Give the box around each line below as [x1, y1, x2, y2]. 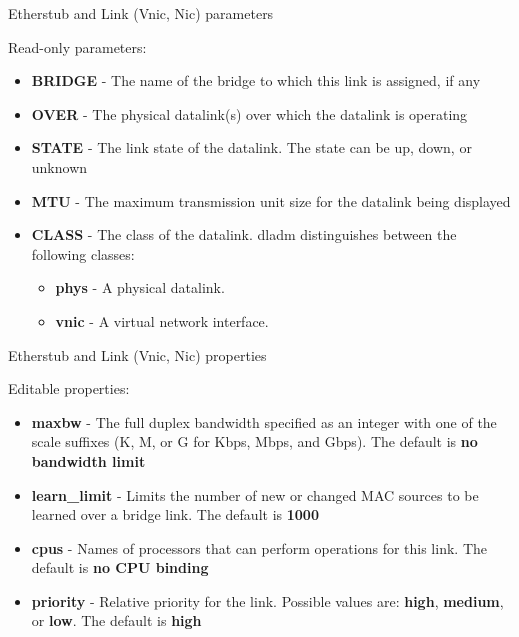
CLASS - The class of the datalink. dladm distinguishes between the [31, 224, 457, 245]
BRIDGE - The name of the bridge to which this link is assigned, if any [31, 70, 481, 91]
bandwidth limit [31, 450, 146, 471]
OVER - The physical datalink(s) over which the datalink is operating [31, 103, 468, 124]
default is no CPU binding [31, 557, 209, 578]
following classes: [31, 243, 135, 264]
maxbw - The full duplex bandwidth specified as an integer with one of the [31, 411, 497, 432]
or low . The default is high [31, 610, 202, 631]
